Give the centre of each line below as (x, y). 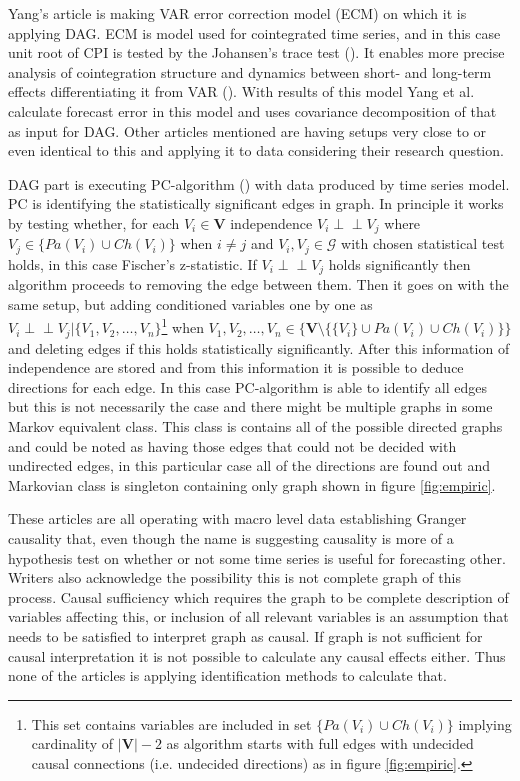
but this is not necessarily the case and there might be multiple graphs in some (250, 406)
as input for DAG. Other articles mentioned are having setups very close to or (247, 130)
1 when (182, 326)
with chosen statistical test (423, 243)
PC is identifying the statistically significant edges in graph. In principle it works (256, 203)
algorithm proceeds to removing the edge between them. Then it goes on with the (258, 284)
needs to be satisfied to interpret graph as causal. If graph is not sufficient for (245, 635)
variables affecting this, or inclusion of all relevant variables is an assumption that (258, 616)
